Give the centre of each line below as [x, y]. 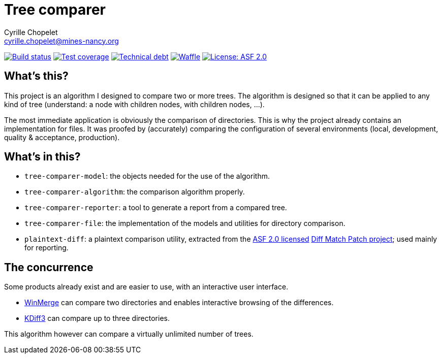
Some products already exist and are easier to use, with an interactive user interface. [146, 287]
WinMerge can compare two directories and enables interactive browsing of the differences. [179, 303]
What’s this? [36, 76]
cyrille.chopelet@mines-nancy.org [61, 41]
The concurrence [49, 267]
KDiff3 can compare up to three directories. [97, 318]
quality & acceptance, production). [62, 137]
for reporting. [46, 248]
